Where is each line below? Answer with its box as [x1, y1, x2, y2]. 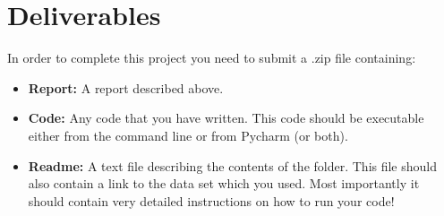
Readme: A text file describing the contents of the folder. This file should [28, 156, 438, 175]
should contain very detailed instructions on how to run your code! [28, 191, 395, 210]
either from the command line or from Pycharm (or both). [28, 125, 348, 144]
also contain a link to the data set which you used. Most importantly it [28, 174, 420, 193]
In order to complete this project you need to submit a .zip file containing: [7, 48, 416, 67]
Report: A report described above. [28, 78, 224, 97]
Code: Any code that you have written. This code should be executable [28, 108, 424, 127]
